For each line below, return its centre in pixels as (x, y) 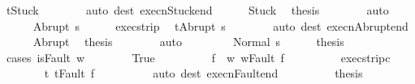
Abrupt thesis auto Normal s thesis (188, 42)
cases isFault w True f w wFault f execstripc (198, 57)
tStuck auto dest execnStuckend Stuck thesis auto (197, 10)
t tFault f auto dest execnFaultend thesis (203, 73)
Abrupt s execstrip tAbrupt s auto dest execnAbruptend (220, 25)
